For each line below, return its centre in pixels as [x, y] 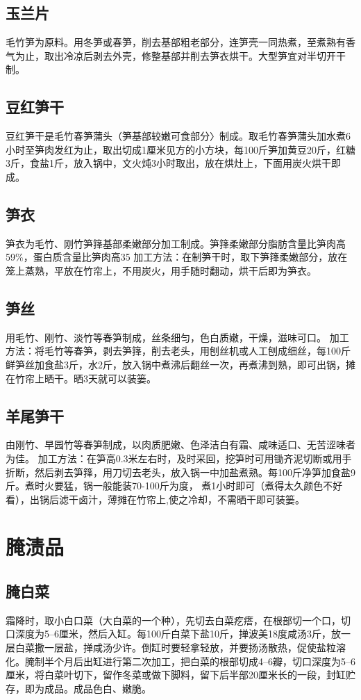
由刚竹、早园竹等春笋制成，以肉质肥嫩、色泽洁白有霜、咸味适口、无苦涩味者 [180, 445]
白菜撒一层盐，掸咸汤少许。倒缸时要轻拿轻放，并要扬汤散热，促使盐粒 [175, 648]
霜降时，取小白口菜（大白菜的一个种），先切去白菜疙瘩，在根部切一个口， [173, 620]
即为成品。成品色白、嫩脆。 [88, 688]
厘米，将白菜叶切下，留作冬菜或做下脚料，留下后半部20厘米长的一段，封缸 [176, 675]
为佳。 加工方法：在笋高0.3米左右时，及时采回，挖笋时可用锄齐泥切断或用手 [179, 458]
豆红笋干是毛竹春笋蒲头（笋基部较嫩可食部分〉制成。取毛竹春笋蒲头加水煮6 [178, 136]
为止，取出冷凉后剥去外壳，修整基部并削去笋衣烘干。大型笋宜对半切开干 [180, 55]
